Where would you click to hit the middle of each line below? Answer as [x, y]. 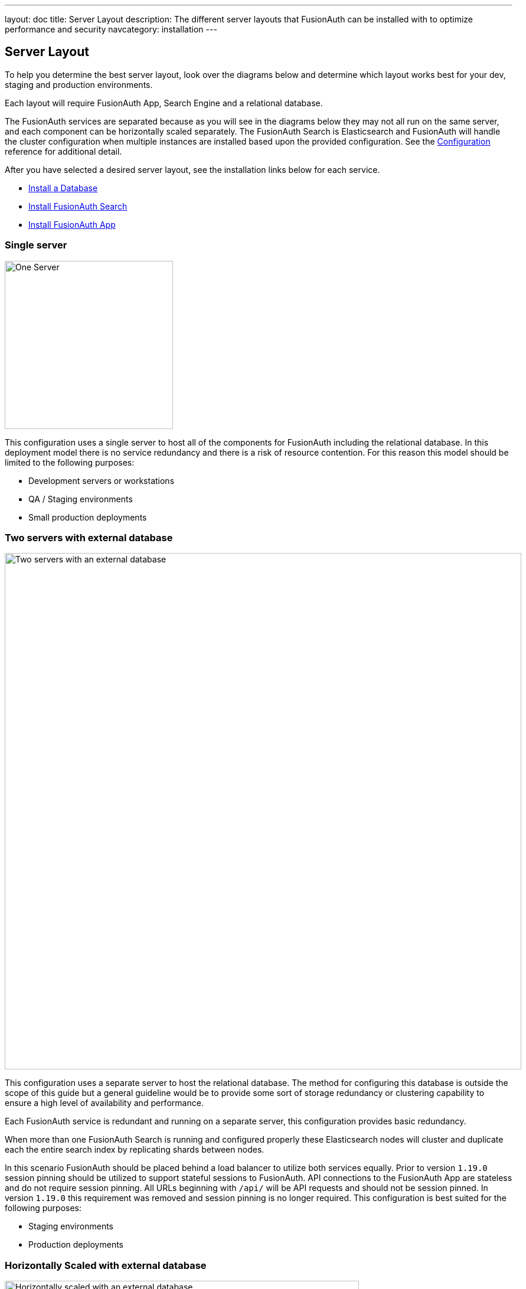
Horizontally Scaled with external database [106, 1265]
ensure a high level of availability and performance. [104, 1103]
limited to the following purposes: [70, 462]
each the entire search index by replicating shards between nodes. [135, 1150]
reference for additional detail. [63, 151]
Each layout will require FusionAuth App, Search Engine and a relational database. [164, 103]
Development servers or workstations [102, 480]
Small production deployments [88, 517]
